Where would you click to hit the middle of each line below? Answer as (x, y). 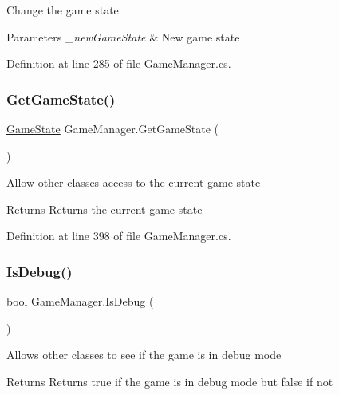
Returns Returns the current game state (104, 209)
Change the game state (63, 10)
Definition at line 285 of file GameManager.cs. (119, 63)
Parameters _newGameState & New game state (123, 36)
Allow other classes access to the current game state (134, 182)
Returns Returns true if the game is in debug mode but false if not (170, 381)
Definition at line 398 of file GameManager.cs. (119, 236)
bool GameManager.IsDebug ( (80, 301)
